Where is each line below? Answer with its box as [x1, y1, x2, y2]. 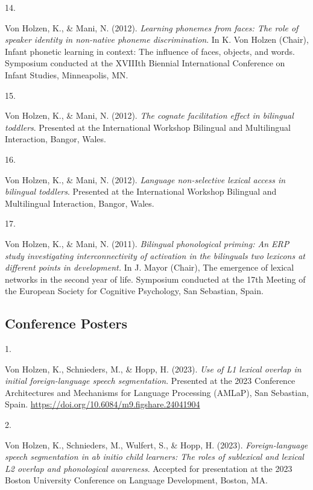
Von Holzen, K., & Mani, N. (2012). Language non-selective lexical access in [5, 173, 286, 186]
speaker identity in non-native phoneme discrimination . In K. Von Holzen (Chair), [5, 33, 309, 46]
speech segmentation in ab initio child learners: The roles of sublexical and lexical [5, 450, 304, 463]
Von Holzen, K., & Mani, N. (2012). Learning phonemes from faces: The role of [5, 21, 299, 34]
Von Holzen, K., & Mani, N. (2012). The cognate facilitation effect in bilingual [5, 109, 294, 122]
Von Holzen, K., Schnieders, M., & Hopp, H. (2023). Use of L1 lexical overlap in [5, 362, 302, 375]
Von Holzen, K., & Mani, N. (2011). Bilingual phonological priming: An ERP [5, 237, 289, 250]
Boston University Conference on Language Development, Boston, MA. [5, 474, 268, 486]
